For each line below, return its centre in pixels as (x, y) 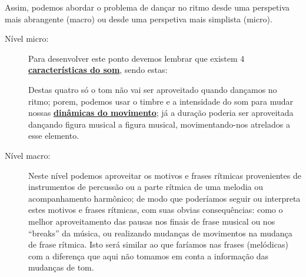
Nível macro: (28, 155)
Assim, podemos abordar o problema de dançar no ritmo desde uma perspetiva (147, 7)
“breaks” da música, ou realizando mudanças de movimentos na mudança (160, 233)
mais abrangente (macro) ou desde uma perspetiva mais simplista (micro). (139, 19)
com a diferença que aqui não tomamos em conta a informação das (149, 256)
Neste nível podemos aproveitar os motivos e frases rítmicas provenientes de (165, 175)
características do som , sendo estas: (98, 70)
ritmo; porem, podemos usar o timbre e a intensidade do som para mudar (161, 101)
